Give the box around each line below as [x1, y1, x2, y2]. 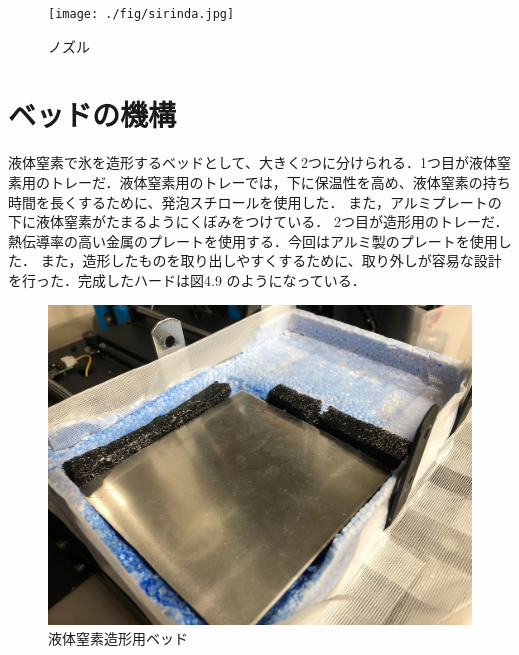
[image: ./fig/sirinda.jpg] [48, 7, 235, 21]
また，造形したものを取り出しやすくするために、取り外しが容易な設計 [40, 250, 502, 271]
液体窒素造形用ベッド [48, 628, 188, 649]
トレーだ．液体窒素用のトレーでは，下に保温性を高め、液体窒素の [49, 171, 483, 192]
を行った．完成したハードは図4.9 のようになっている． [8, 269, 366, 290]
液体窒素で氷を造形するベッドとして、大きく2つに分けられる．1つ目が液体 [8, 152, 497, 173]
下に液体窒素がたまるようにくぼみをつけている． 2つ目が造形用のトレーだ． [8, 211, 509, 232]
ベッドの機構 [8, 94, 177, 135]
